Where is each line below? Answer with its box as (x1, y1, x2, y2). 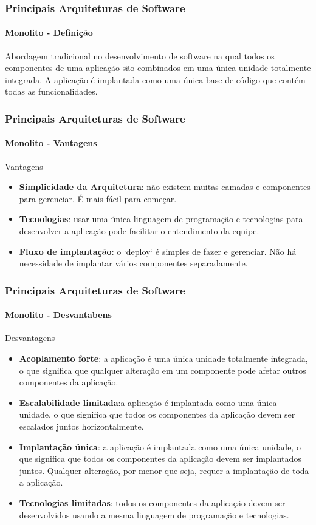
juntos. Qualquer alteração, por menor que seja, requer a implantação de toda (19, 464, 309, 476)
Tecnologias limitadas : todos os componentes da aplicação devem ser (19, 496, 286, 509)
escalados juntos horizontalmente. (19, 420, 144, 433)
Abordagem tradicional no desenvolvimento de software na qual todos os (5, 49, 275, 62)
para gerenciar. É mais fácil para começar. (19, 192, 177, 205)
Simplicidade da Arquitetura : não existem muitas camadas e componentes (19, 180, 311, 193)
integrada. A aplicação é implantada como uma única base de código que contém (5, 73, 306, 86)
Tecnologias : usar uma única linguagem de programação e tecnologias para (19, 212, 303, 225)
